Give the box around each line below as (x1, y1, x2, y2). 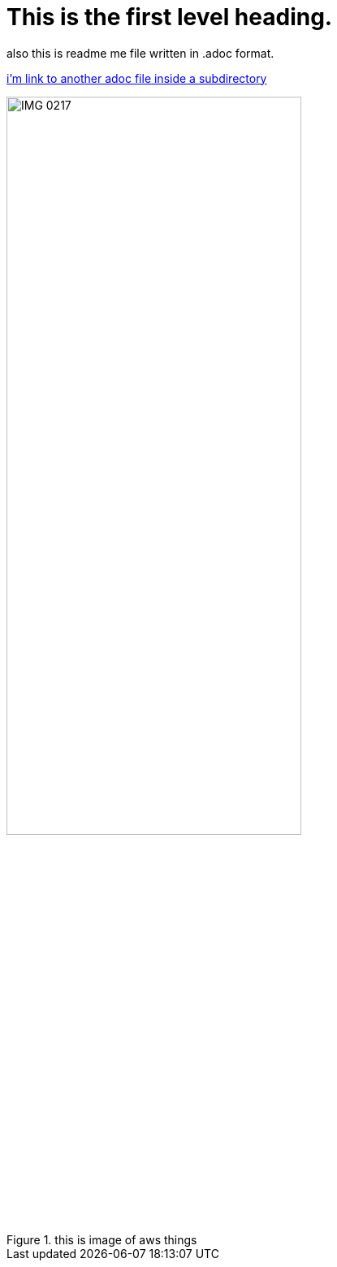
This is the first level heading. (6, 3, 333, 31)
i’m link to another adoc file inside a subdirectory (6, 71, 267, 85)
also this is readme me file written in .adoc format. (6, 45, 274, 60)
